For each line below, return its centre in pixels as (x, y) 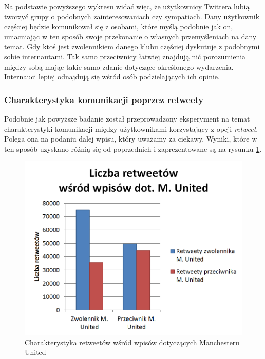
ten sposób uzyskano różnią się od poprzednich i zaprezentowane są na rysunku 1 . (133, 148)
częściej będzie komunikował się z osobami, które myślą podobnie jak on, (119, 26)
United (35, 352)
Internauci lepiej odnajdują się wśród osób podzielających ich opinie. (112, 77)
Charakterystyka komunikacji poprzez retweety (104, 99)
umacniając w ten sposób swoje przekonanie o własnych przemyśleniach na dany (130, 36)
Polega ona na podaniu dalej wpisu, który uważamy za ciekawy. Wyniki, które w (131, 139)
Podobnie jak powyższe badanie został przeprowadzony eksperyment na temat (127, 118)
